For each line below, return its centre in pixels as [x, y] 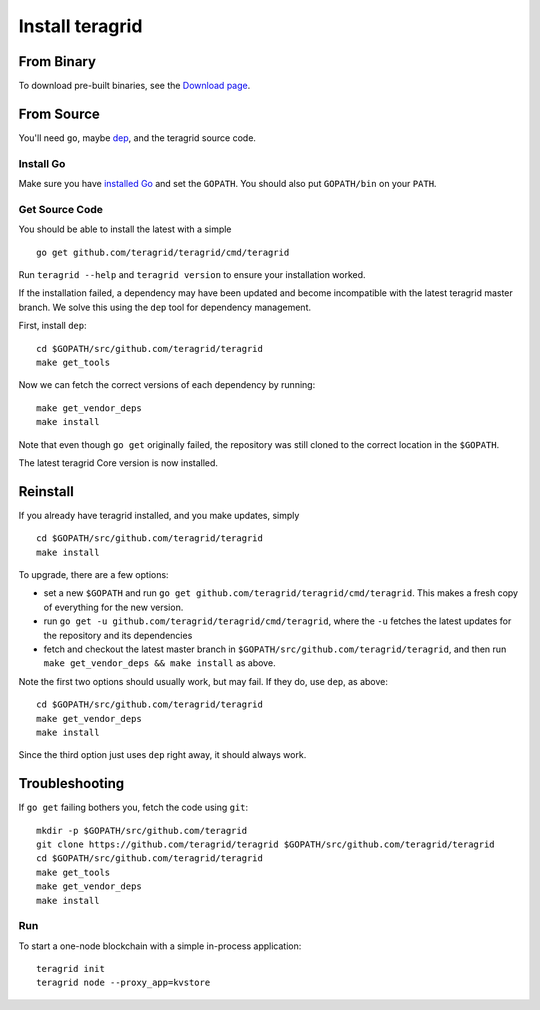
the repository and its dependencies [118, 635]
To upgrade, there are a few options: [93, 575]
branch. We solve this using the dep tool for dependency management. [165, 307]
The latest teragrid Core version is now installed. [118, 462]
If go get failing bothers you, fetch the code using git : [133, 807]
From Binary [57, 61]
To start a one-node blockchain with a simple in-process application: [160, 946]
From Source [59, 113]
